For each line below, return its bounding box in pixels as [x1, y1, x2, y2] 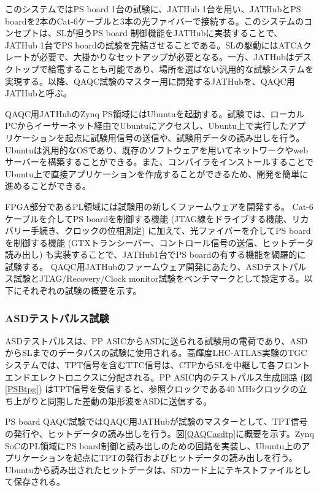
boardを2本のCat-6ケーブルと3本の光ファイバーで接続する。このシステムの [5, 14, 304, 27]
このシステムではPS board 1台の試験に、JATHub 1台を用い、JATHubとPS [5, 2, 301, 15]
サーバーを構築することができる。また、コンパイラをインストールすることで [5, 155, 313, 168]
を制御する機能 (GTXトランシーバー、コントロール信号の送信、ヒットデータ [5, 236, 314, 249]
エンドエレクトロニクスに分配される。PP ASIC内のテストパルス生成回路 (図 [5, 370, 312, 383]
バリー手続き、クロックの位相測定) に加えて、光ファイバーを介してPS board [5, 224, 311, 237]
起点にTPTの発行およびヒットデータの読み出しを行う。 [73, 451, 298, 464]
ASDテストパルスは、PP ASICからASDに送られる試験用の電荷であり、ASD [5, 334, 308, 347]
